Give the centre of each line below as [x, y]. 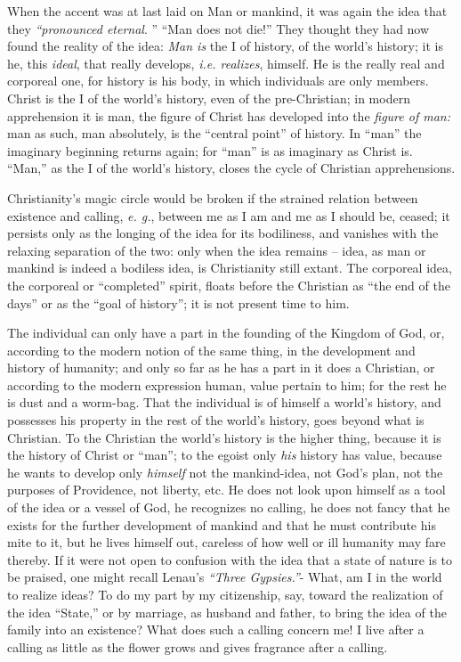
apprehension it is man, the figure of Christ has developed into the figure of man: [229, 115]
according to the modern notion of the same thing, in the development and [211, 350]
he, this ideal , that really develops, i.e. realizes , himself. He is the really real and [226, 63]
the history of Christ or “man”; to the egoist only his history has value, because [225, 455]
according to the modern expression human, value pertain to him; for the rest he [227, 384]
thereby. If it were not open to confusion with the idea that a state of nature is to [230, 559]
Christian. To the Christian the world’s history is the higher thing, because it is [224, 437]
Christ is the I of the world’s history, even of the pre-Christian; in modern [209, 98]
